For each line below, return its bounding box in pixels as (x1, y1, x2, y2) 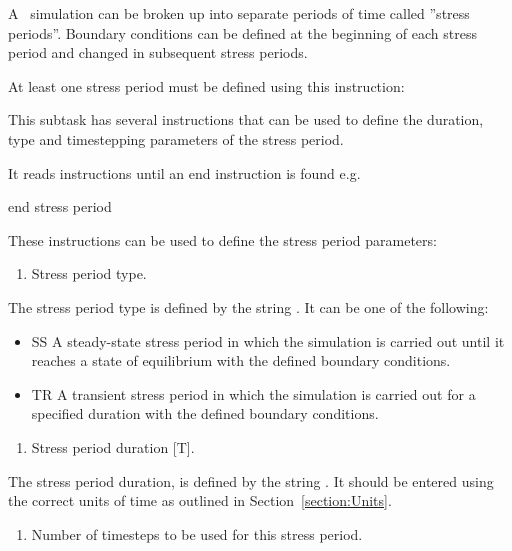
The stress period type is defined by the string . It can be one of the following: (8, 296, 489, 317)
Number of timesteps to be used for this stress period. (31, 523, 363, 544)
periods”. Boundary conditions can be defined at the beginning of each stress (8, 22, 477, 43)
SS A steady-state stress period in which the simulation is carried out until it (31, 330, 505, 351)
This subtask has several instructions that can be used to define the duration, (8, 109, 484, 130)
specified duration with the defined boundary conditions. (31, 403, 379, 424)
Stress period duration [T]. (31, 436, 195, 457)
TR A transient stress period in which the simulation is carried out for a (31, 383, 476, 404)
